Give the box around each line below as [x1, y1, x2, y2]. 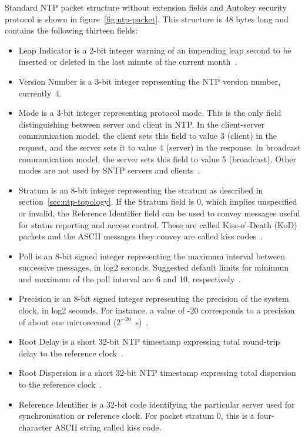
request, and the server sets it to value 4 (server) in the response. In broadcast [18, 141, 301, 153]
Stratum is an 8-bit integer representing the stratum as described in [18, 184, 263, 196]
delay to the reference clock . [18, 346, 123, 359]
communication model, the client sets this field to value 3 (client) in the [18, 129, 277, 142]
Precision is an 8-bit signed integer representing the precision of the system [18, 292, 289, 305]
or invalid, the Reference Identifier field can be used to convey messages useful [18, 206, 300, 219]
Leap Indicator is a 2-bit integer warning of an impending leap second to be [18, 44, 291, 56]
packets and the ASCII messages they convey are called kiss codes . [18, 230, 263, 242]
